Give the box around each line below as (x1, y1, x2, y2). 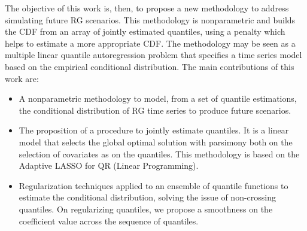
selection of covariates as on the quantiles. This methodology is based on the (19, 147, 300, 160)
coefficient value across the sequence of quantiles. (19, 214, 199, 227)
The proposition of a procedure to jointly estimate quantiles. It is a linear (19, 124, 289, 136)
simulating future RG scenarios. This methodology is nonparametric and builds (5, 13, 296, 26)
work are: (5, 72, 39, 84)
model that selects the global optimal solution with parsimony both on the (19, 135, 293, 148)
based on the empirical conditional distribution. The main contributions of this (5, 60, 294, 72)
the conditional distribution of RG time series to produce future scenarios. (19, 104, 291, 116)
